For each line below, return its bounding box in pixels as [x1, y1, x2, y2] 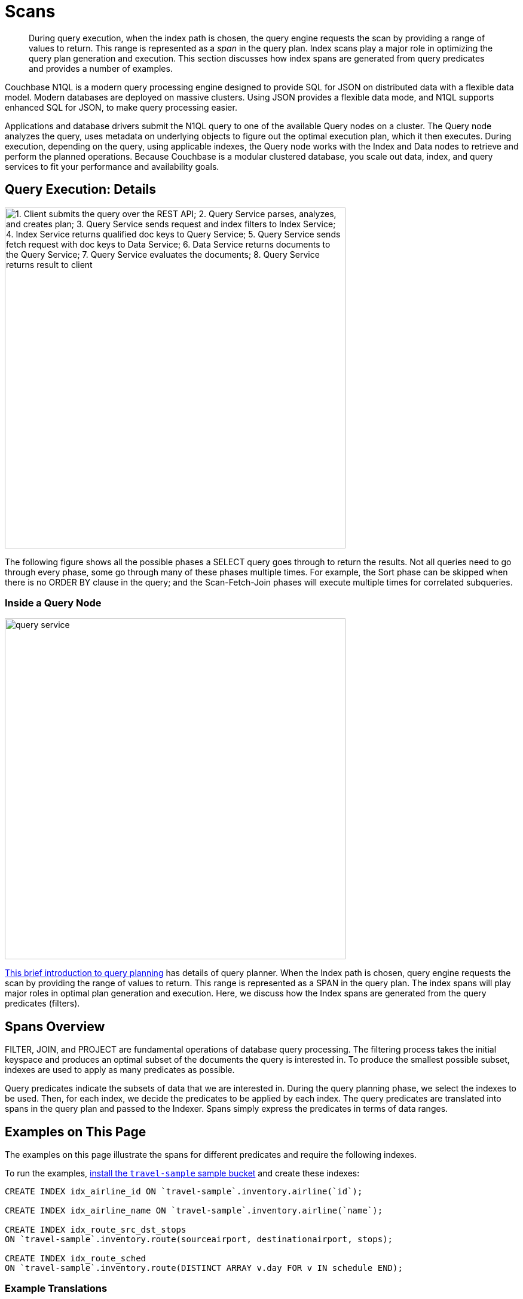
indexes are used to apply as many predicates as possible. [5, 1065, 235, 1075]
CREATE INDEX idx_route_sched [5, 1254, 146, 1264]
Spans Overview [5, 1019, 105, 1034]
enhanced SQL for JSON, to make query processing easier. [5, 102, 237, 112]
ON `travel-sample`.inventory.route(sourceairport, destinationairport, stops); [5, 1234, 393, 1245]
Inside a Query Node [5, 596, 102, 609]
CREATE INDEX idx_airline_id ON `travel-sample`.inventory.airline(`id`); [5, 1187, 363, 1197]
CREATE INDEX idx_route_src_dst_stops [5, 1225, 186, 1235]
